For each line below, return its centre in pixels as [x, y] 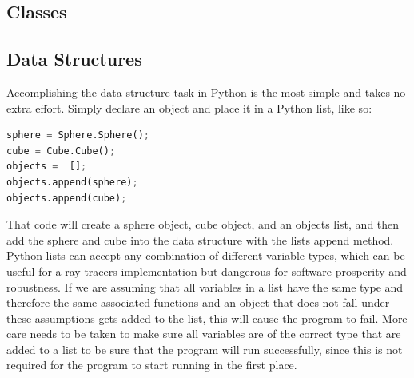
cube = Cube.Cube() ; [61, 151]
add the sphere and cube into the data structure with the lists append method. [200, 239]
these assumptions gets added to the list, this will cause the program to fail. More [207, 318]
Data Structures [74, 59]
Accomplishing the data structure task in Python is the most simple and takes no [206, 92]
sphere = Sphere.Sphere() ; [78, 135]
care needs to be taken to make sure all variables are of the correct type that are [204, 334]
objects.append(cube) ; [67, 198]
